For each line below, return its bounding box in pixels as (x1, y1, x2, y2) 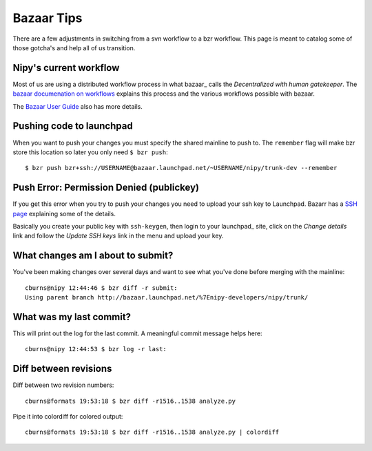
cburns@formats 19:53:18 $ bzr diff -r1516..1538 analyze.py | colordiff (25, 428, 280, 437)
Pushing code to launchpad (12, 120, 134, 132)
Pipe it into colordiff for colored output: (12, 412, 123, 421)
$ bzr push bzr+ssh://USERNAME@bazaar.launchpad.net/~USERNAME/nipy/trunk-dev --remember (25, 164, 338, 172)
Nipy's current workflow (12, 62, 120, 74)
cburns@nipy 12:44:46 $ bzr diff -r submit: (25, 284, 178, 292)
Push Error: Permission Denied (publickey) (12, 182, 200, 193)
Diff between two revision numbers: (12, 381, 114, 389)
